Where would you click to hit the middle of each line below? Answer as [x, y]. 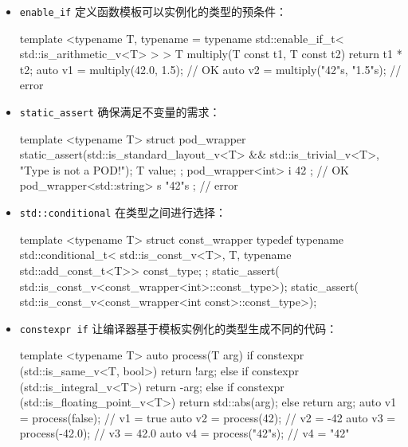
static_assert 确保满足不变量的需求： [120, 112]
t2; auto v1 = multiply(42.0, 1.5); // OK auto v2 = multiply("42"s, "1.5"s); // [210, 69]
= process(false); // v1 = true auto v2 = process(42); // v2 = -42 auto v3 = [208, 417]
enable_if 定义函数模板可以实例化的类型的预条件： [153, 11]
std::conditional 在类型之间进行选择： [123, 212]
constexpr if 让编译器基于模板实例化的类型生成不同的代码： [178, 328]
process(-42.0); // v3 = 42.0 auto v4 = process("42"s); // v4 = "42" [184, 433]
